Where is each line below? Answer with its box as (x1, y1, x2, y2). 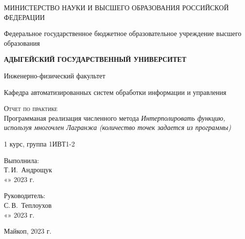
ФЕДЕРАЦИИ (4, 12, 45, 22)
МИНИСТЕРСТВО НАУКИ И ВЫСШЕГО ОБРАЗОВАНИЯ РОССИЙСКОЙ (4, 2, 229, 12)
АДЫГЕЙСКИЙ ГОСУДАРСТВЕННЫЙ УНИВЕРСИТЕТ (4, 54, 187, 64)
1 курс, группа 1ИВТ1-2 (4, 138, 75, 148)
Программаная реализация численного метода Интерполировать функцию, (4, 112, 226, 123)
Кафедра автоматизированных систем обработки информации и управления (4, 87, 227, 97)
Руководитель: (4, 190, 46, 201)
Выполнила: (4, 155, 39, 165)
